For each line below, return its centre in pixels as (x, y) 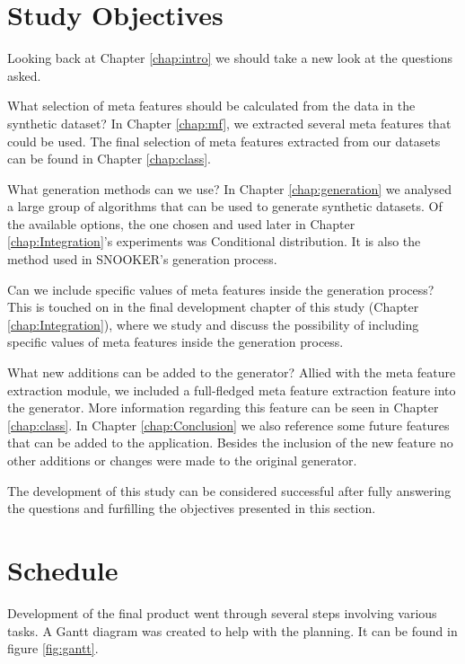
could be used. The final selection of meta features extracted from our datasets (224, 141)
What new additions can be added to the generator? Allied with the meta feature (232, 372)
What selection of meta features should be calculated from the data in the (211, 106)
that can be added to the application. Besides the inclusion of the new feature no (230, 443)
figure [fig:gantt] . (53, 648)
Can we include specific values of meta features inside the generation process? (221, 289)
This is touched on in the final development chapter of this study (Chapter (213, 307)
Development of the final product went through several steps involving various (222, 612)
